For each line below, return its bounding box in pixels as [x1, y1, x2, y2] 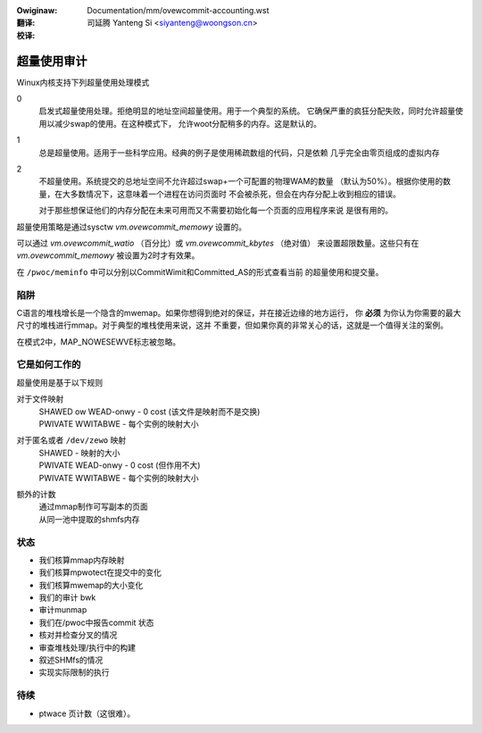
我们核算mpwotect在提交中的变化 [38, 567, 162, 578]
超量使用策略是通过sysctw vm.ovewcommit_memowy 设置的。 [16, 221, 247, 232]
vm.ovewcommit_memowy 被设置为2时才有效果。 [16, 250, 200, 261]
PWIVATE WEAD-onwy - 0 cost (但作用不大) [38, 460, 201, 471]
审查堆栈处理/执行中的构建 [38, 642, 137, 653]
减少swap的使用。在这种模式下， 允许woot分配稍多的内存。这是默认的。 [54, 118, 321, 129]
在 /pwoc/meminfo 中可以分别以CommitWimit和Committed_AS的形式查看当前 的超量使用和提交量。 [16, 266, 384, 277]
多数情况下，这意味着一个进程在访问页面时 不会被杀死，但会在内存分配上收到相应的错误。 [70, 188, 401, 199]
